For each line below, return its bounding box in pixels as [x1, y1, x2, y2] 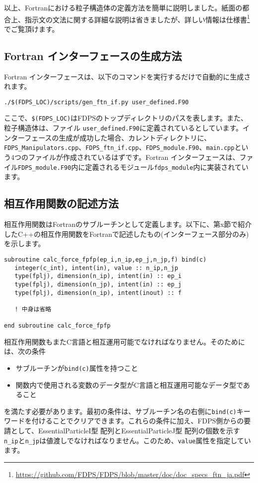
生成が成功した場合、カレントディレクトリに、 [59, 132, 211, 142]
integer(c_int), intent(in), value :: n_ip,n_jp [14, 264, 178, 272]
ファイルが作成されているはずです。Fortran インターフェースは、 [28, 152, 240, 162]
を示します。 [4, 238, 45, 249]
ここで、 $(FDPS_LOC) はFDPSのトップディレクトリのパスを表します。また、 [4, 113, 248, 123]
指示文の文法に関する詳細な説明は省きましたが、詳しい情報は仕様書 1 [24, 12, 250, 24]
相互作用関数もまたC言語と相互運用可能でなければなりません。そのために [4, 336, 245, 346]
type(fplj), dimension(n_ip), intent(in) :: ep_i [14, 273, 182, 280]
